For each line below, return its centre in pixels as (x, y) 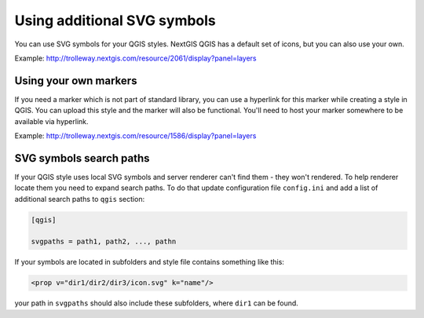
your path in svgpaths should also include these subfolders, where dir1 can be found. (156, 303)
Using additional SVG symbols (115, 20)
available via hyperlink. (52, 121)
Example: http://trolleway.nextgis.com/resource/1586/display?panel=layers (135, 136)
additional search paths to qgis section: (80, 199)
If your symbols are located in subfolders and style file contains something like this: (149, 262)
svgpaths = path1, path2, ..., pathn (104, 242)
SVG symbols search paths (82, 158)
